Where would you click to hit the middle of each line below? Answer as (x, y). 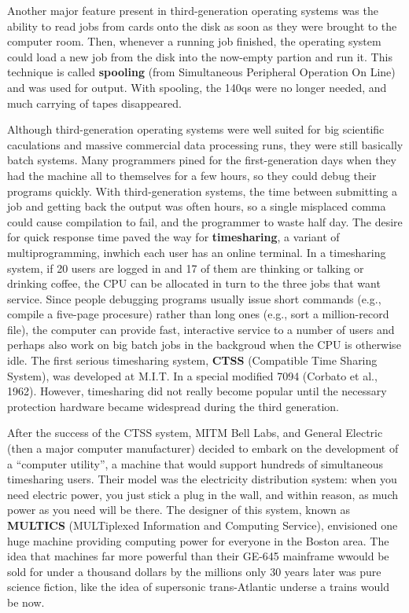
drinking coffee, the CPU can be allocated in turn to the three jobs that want (194, 283)
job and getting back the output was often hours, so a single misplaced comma (197, 206)
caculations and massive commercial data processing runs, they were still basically (205, 144)
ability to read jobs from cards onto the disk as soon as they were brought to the (202, 26)
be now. (26, 602)
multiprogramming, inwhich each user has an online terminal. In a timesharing (197, 252)
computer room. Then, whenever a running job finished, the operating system (194, 41)
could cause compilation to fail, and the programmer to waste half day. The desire (205, 221)
